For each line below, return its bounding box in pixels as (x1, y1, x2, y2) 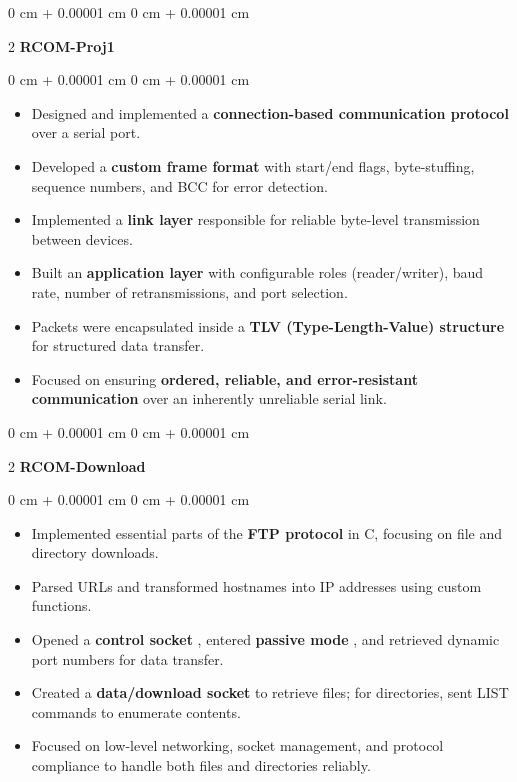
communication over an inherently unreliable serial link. (31, 388, 387, 409)
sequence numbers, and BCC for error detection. (31, 175, 328, 196)
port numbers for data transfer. (31, 648, 224, 669)
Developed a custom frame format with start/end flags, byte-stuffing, (31, 155, 475, 176)
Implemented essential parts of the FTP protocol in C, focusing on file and (31, 522, 503, 543)
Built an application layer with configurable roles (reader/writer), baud (31, 262, 484, 283)
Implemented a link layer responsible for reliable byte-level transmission (31, 209, 480, 230)
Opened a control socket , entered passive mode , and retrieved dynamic (31, 629, 500, 650)
